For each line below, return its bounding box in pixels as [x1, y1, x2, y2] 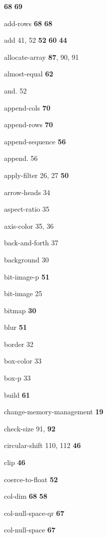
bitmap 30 [4, 305, 36, 315]
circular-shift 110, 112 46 [4, 440, 81, 451]
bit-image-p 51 [4, 271, 49, 282]
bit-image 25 [4, 288, 42, 299]
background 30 [4, 254, 49, 264]
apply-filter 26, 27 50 [4, 169, 69, 180]
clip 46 [4, 457, 25, 468]
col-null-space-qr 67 [4, 507, 64, 518]
